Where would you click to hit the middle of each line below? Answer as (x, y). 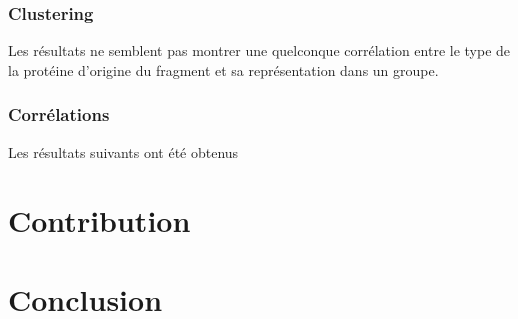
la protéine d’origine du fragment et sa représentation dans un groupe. (223, 69)
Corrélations (59, 114)
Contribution (99, 220)
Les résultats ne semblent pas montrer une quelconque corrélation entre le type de (259, 50)
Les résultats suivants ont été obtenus (123, 151)
